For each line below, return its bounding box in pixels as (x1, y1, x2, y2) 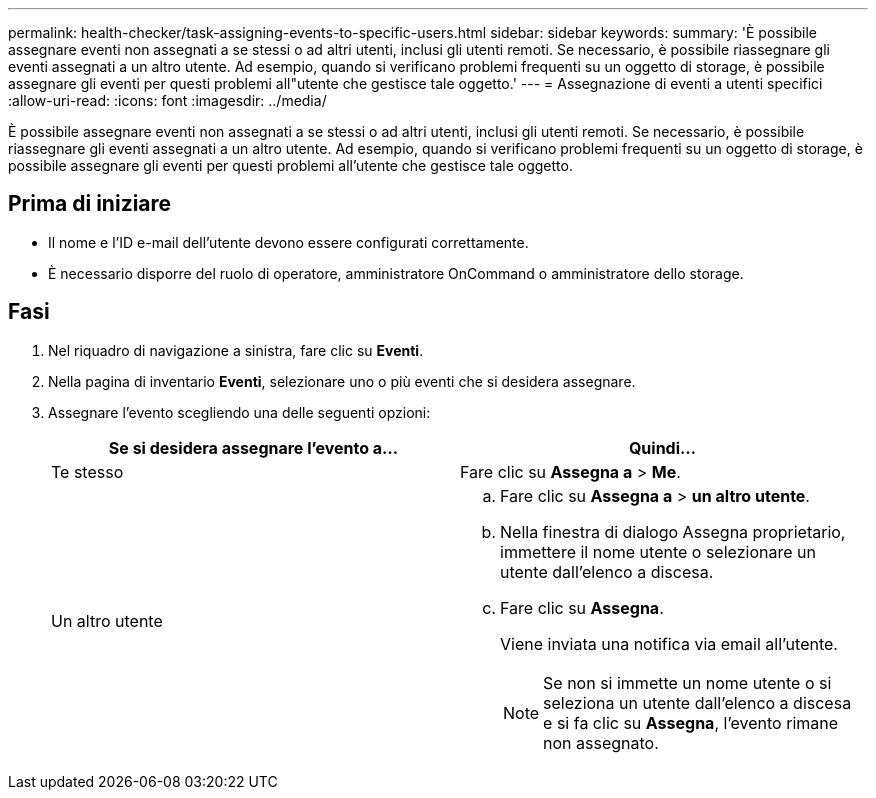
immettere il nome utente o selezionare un (500, 541, 816, 562)
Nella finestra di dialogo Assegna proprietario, (500, 521, 846, 542)
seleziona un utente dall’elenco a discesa (543, 692, 852, 713)
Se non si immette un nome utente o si (543, 672, 832, 693)
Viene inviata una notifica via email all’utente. (500, 633, 838, 654)
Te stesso (51, 461, 124, 482)
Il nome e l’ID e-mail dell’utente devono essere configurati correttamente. (48, 233, 529, 251)
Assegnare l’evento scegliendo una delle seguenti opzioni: (48, 403, 431, 421)
